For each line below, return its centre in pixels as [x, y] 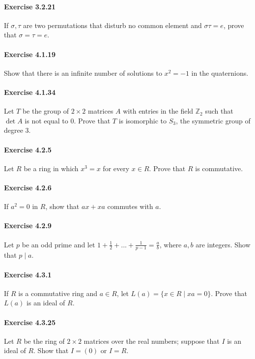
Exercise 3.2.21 [30, 6]
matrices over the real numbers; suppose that [152, 341]
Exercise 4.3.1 [28, 274]
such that [219, 111]
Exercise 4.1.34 [30, 92]
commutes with [130, 206]
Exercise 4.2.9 [28, 225]
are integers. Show [223, 244]
